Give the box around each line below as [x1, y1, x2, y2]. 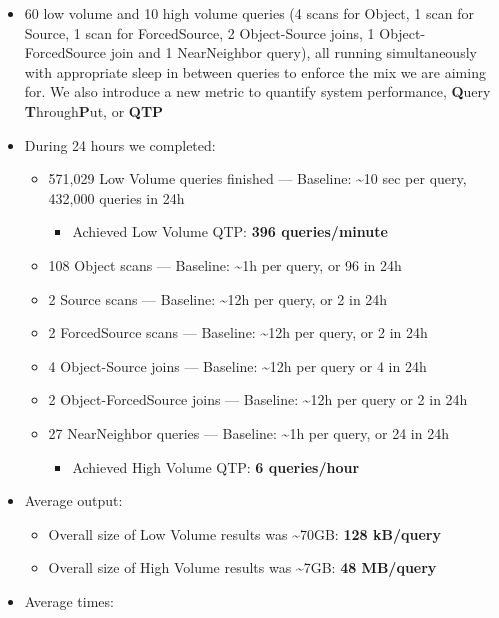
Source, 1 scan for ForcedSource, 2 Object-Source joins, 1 [24, 22, 375, 43]
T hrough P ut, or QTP [24, 100, 164, 121]
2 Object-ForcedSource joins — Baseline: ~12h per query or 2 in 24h [48, 389, 468, 410]
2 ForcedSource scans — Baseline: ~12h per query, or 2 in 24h [48, 322, 428, 343]
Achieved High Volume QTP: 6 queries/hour [72, 456, 360, 477]
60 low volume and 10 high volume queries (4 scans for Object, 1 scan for [24, 3, 474, 23]
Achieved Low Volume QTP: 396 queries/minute [72, 221, 388, 242]
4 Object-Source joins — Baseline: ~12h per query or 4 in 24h [48, 355, 427, 376]
